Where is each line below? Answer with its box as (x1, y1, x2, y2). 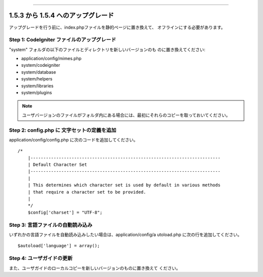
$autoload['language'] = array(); (18, 243, 100, 249)
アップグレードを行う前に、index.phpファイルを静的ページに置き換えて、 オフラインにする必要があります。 (9, 24, 225, 30)
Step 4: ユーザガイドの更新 (9, 255, 73, 262)
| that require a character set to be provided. (27, 189, 146, 195)
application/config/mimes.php (21, 56, 82, 61)
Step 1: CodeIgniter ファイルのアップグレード (9, 37, 116, 43)
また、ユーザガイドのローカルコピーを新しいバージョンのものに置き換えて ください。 (9, 265, 181, 271)
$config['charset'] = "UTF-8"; (27, 210, 103, 215)
